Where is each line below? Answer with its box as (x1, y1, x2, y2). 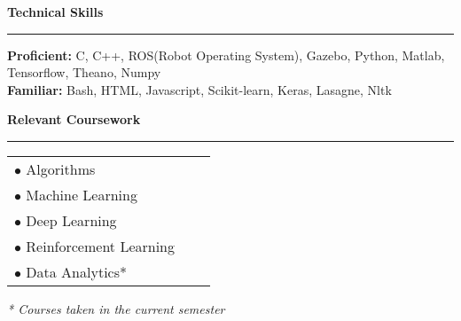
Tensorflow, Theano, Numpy (7, 63, 161, 82)
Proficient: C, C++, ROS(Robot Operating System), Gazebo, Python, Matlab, (7, 45, 445, 64)
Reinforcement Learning (26, 235, 175, 256)
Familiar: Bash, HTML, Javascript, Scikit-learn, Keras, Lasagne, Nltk (7, 80, 392, 98)
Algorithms (26, 158, 96, 179)
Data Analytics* (26, 261, 127, 282)
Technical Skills (7, 3, 104, 20)
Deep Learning (26, 209, 117, 231)
